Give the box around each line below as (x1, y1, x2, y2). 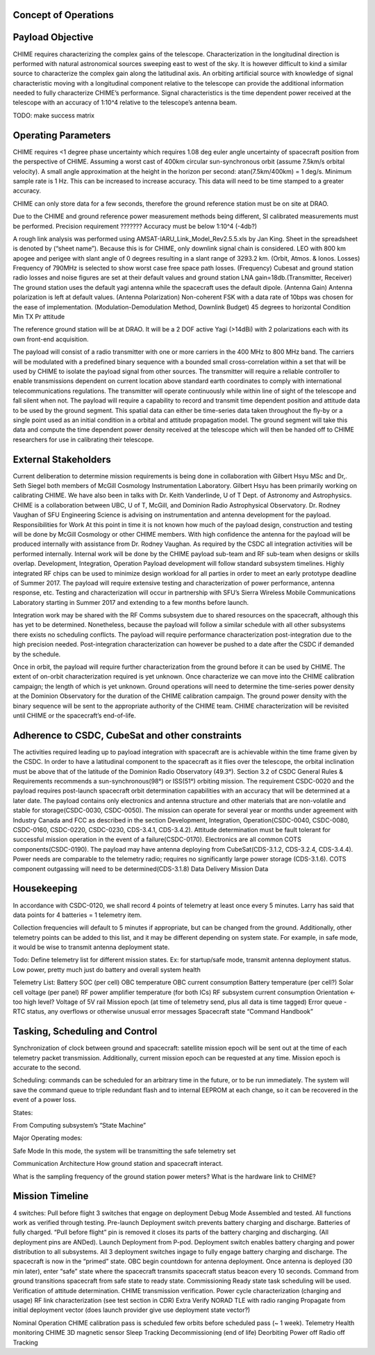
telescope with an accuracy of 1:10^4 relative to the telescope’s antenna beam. (12, 98, 237, 107)
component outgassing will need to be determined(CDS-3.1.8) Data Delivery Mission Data (12, 864, 269, 873)
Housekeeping (12, 883, 78, 895)
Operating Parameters (12, 129, 111, 141)
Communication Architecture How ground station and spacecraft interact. (12, 1160, 224, 1168)
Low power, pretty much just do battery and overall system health (12, 965, 201, 973)
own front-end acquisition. (12, 334, 89, 343)
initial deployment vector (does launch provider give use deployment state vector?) (12, 1306, 251, 1314)
